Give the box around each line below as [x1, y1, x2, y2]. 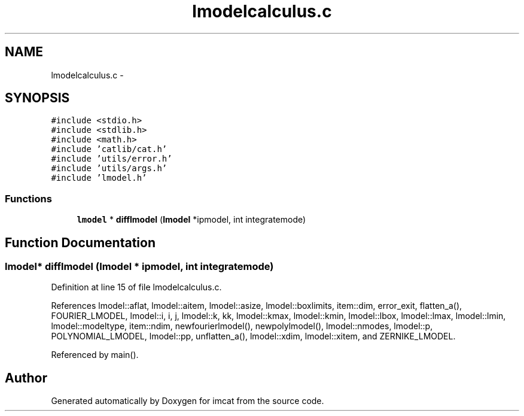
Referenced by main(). [51, 350, 139, 360]
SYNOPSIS [5, 90, 70, 106]
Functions [5, 192, 52, 205]
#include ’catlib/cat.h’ [51, 144, 167, 154]
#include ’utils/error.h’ [51, 154, 172, 164]
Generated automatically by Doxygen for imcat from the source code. [51, 396, 324, 406]
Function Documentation [5, 235, 156, 250]
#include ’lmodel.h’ [51, 173, 147, 183]
